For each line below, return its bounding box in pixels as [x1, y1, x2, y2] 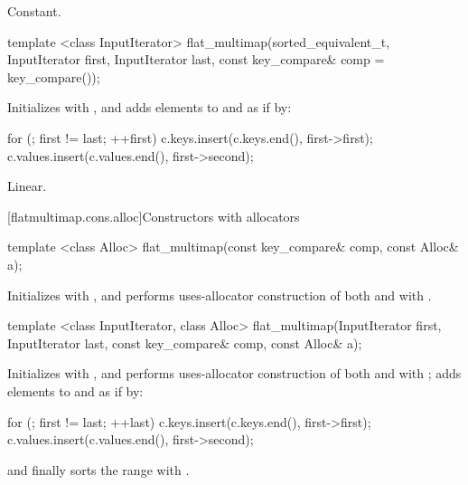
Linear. [7, 176, 47, 195]
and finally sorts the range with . [7, 460, 190, 479]
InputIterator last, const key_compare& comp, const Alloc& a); [7, 333, 362, 352]
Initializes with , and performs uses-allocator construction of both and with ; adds [7, 364, 462, 383]
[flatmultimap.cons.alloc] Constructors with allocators [7, 206, 300, 225]
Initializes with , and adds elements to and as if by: [7, 98, 292, 117]
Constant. [7, 2, 61, 20]
